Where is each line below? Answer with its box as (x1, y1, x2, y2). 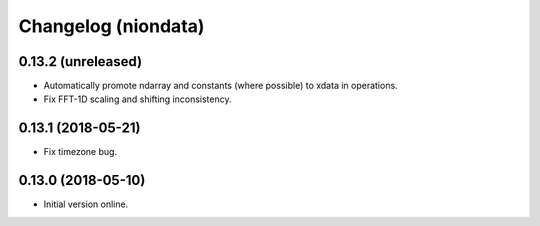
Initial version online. (43, 198, 129, 210)
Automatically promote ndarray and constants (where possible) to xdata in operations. (43, 80, 399, 92)
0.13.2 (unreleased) (18, 53, 143, 70)
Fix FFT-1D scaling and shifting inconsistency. (43, 93, 232, 105)
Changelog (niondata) (18, 15, 205, 37)
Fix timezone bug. (43, 146, 118, 158)
